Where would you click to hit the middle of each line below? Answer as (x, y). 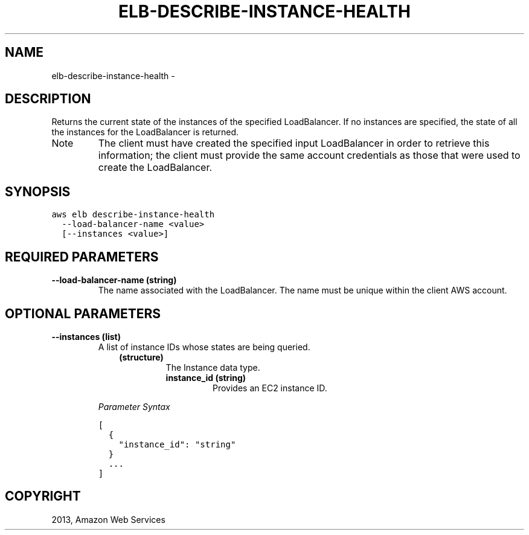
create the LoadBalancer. (155, 168)
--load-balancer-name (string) (114, 280)
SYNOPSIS (38, 191)
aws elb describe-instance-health (133, 215)
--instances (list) (86, 336)
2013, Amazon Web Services (108, 519)
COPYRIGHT (43, 496)
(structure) (141, 357)
